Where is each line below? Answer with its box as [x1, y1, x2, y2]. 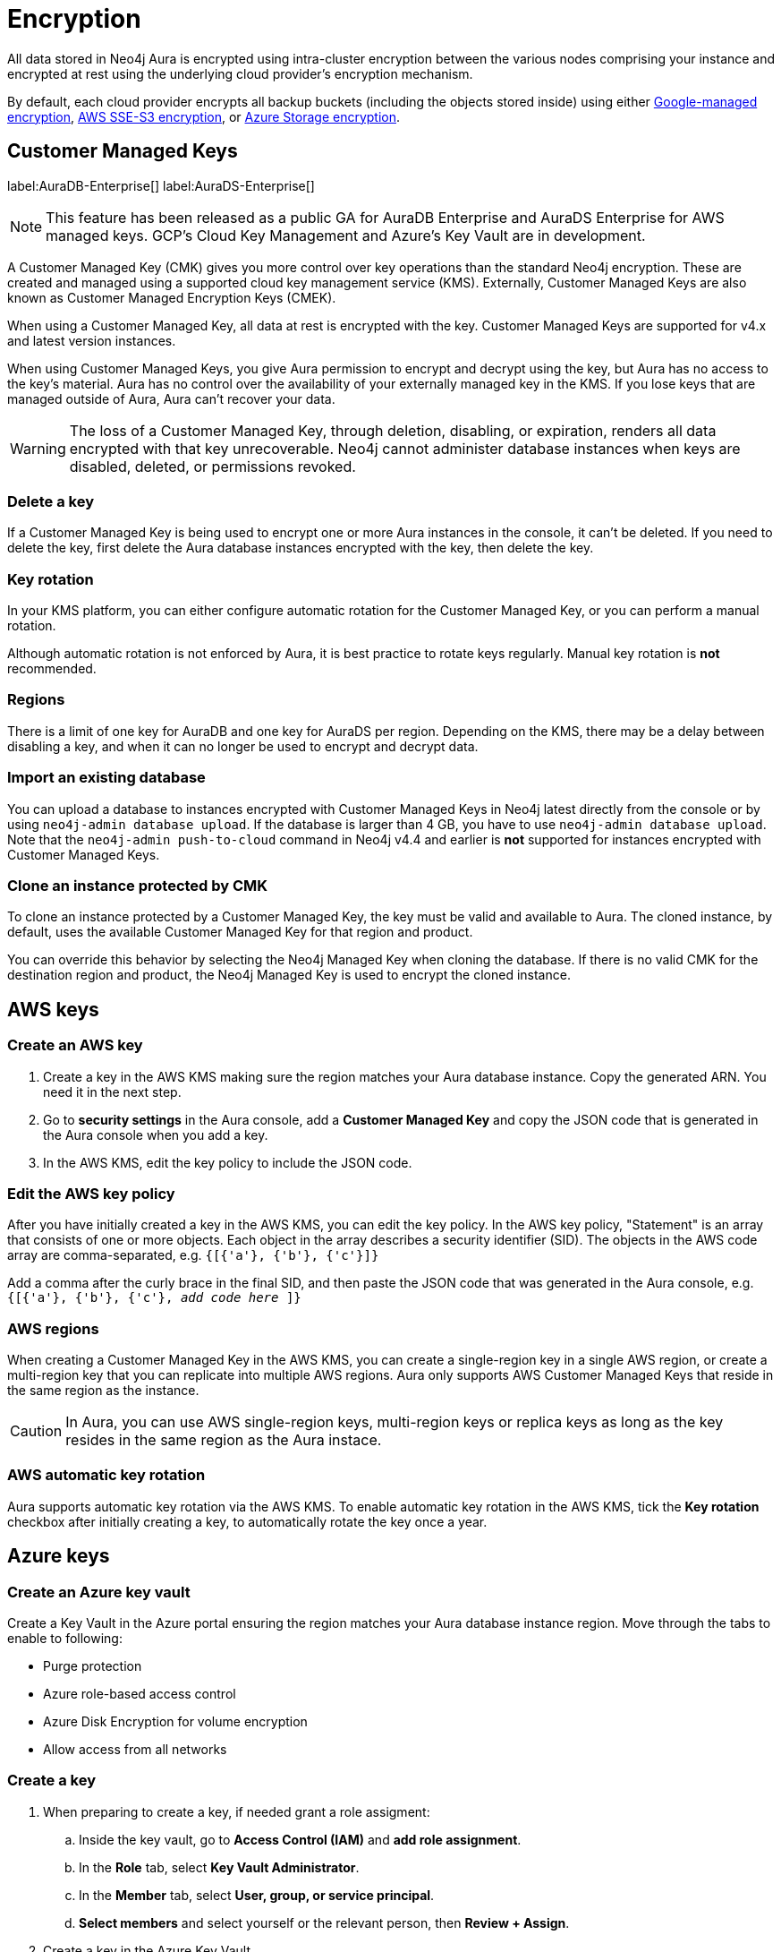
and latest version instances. [7, 332, 176, 348]
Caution [10, 1422, 63, 1441]
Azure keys [7, 1545, 110, 1568]
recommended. [7, 661, 97, 677]
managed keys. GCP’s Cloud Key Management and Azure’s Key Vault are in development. [46, 226, 646, 244]
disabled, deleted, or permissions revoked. [69, 457, 356, 475]
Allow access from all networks [43, 1742, 227, 1758]
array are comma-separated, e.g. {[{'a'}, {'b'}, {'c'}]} [7, 1247, 379, 1263]
